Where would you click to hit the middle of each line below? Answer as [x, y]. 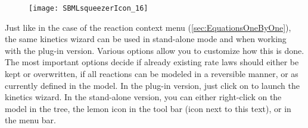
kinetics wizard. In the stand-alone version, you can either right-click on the [143, 97]
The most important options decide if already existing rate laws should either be [152, 62]
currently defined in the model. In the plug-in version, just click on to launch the [152, 85]
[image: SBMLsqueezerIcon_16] [88, 8]
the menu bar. [30, 120]
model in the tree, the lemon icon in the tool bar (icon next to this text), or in [148, 108]
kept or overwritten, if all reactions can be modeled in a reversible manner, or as [152, 74]
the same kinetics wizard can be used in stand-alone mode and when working [146, 39]
